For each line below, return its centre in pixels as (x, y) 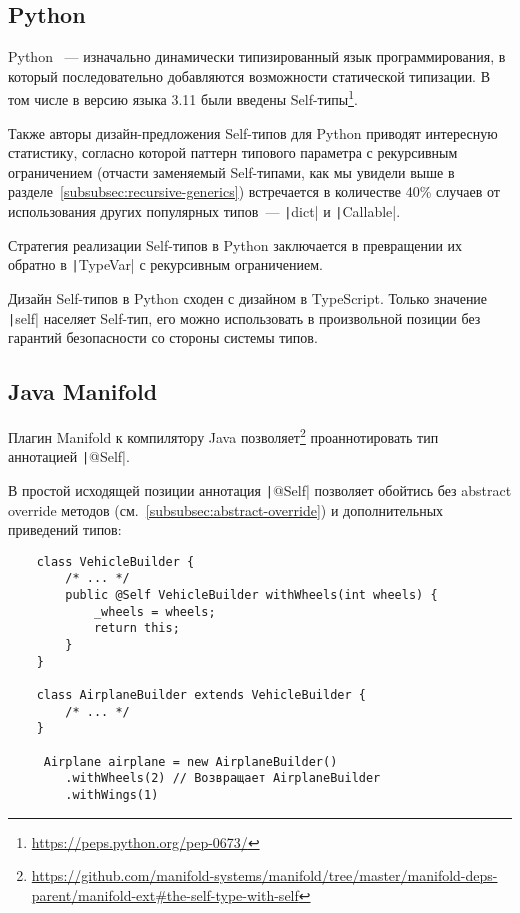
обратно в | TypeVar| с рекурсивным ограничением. (165, 264)
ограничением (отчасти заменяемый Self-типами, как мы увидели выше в (231, 171)
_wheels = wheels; (154, 611)
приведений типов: (65, 529)
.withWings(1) (112, 794)
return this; (136, 628)
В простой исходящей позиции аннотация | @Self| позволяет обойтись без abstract (260, 489)
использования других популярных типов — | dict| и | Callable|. (204, 211)
